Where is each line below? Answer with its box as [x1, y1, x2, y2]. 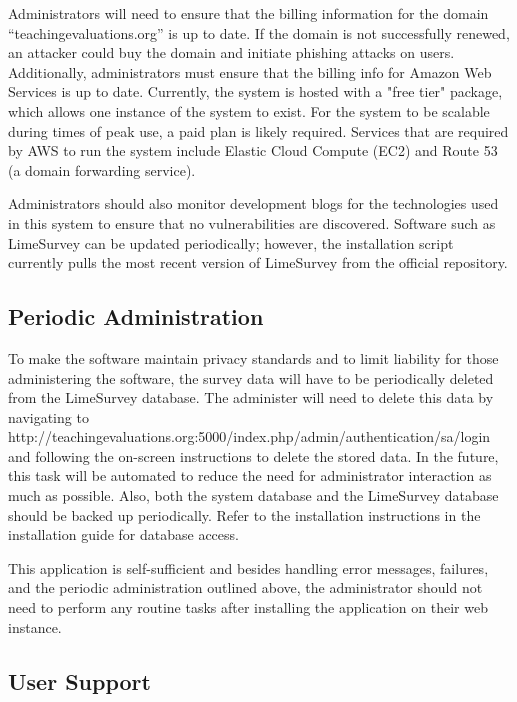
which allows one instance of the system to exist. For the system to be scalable [8, 100, 490, 121]
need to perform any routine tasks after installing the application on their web [8, 597, 488, 618]
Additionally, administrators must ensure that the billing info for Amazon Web [8, 61, 492, 82]
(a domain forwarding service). [8, 159, 196, 180]
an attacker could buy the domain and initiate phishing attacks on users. [8, 42, 455, 63]
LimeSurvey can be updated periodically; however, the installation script [8, 232, 454, 253]
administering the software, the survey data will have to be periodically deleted [8, 367, 494, 388]
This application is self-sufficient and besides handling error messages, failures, [8, 557, 489, 578]
